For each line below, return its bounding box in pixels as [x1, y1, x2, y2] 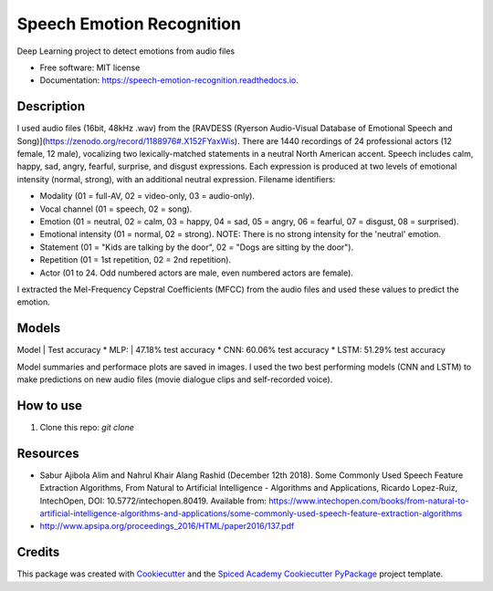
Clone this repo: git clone [39, 421, 134, 432]
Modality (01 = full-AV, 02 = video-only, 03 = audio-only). [39, 191, 256, 202]
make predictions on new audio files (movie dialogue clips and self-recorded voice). [16, 374, 333, 385]
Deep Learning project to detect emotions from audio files [16, 46, 236, 57]
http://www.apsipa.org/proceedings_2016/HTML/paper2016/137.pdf [39, 521, 295, 532]
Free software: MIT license [39, 62, 141, 73]
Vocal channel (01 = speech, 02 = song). [39, 203, 193, 214]
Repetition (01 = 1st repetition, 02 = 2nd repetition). [39, 254, 232, 265]
